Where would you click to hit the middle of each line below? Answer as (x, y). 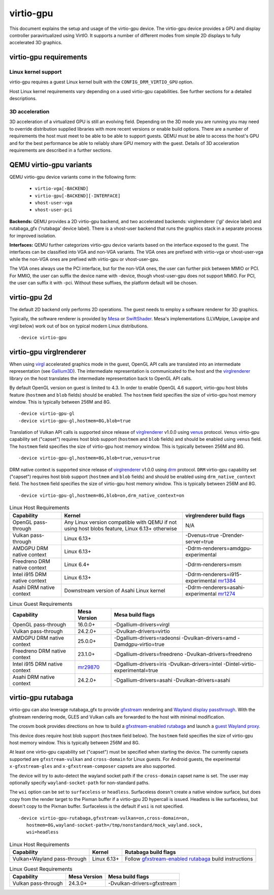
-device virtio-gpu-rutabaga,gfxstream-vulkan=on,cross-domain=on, (104, 818)
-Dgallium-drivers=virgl (142, 624)
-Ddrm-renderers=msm (214, 564)
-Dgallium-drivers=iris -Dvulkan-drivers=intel (168, 664)
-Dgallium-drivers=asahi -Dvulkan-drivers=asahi (172, 680)
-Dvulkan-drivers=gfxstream (143, 883)
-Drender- (232, 535)
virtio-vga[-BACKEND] (62, 189)
